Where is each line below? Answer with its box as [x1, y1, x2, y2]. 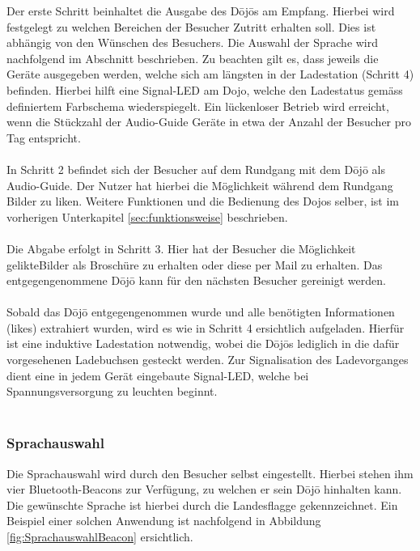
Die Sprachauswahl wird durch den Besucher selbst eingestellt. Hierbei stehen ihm [6, 464, 414, 481]
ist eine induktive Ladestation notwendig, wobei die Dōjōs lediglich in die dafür [6, 335, 400, 352]
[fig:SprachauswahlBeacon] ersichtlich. [6, 528, 193, 545]
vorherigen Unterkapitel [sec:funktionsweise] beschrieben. [6, 208, 288, 225]
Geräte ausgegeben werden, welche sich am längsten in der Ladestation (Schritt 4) [6, 66, 414, 83]
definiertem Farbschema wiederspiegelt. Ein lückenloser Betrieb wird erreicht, [6, 97, 389, 114]
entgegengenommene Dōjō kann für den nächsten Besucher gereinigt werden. [6, 272, 386, 289]
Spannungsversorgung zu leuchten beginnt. [6, 383, 218, 400]
